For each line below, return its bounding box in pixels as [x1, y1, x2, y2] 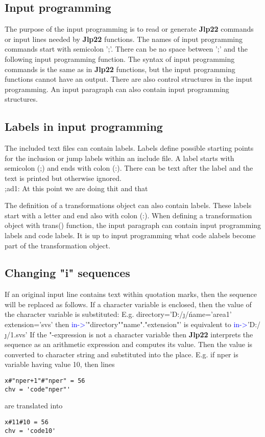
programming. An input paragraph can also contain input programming [5, 83, 229, 94]
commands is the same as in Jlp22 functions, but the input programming [5, 63, 235, 74]
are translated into [5, 400, 63, 411]
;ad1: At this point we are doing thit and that [5, 182, 148, 193]
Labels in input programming [5, 119, 163, 134]
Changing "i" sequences [5, 265, 130, 281]
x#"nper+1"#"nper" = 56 [5, 377, 85, 385]
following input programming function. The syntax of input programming [5, 53, 235, 64]
